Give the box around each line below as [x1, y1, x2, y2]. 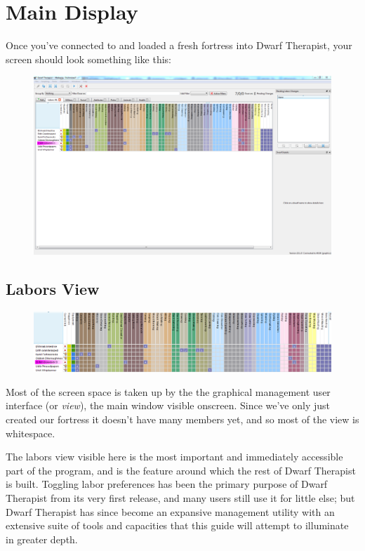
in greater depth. [6, 531, 78, 546]
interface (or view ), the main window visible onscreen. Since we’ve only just [6, 398, 330, 413]
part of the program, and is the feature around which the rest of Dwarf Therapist [6, 463, 356, 477]
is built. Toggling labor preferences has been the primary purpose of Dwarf [6, 477, 328, 491]
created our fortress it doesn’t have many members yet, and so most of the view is [6, 412, 359, 427]
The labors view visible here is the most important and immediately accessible [6, 449, 343, 464]
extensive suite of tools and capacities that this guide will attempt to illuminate [6, 518, 349, 533]
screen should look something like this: [6, 51, 172, 66]
